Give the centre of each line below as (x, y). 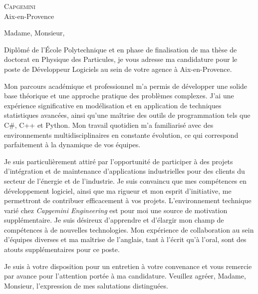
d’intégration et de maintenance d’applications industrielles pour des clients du (125, 171)
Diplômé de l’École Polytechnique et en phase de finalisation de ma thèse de (121, 49)
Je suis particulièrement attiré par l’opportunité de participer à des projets (119, 161)
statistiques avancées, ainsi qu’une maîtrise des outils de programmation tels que (127, 115)
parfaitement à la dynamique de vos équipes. (72, 145)
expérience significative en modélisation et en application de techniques (113, 105)
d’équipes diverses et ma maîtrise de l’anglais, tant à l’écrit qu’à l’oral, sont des (125, 239)
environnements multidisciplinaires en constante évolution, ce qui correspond (121, 135)
